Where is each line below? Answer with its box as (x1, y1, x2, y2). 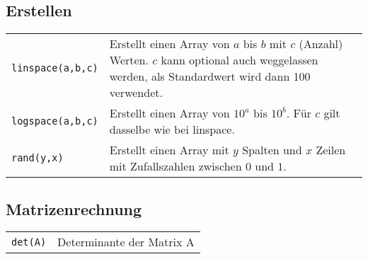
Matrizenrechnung (6, 197, 142, 219)
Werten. (109, 52, 149, 69)
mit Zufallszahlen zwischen (109, 158, 242, 175)
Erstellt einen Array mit (109, 142, 229, 159)
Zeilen (316, 142, 346, 159)
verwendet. (109, 84, 163, 101)
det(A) (11, 236, 47, 248)
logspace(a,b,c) (11, 115, 98, 127)
